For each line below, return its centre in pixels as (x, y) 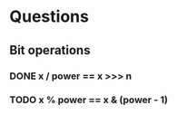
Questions (49, 17)
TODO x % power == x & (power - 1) (88, 100)
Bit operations (50, 50)
